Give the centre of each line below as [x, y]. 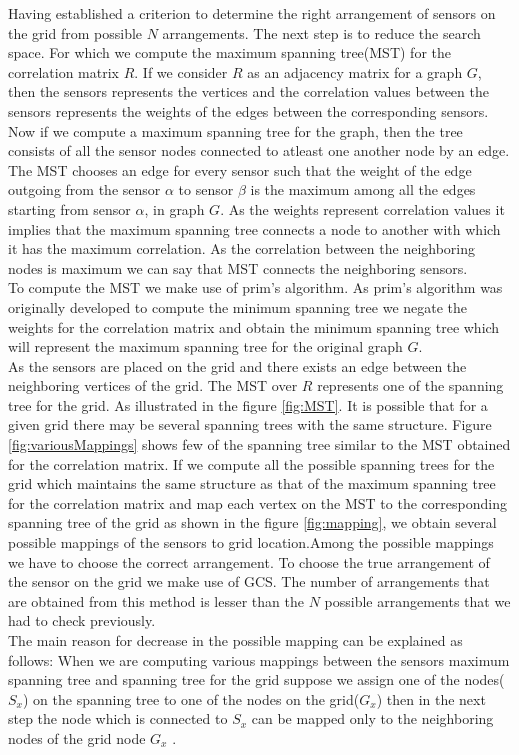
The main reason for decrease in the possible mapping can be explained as [235, 640]
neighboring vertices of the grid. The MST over [153, 385]
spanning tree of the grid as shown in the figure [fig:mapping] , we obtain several [252, 522]
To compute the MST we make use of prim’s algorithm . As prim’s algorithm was [255, 287]
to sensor [206, 189]
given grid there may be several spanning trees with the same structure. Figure [250, 424]
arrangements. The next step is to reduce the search [321, 32]
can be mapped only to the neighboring [372, 718]
